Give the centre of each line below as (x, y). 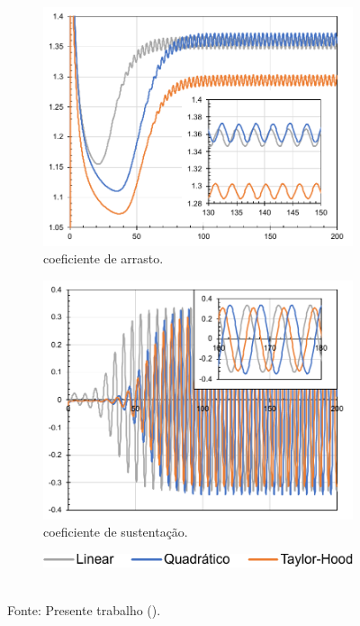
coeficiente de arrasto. (103, 258)
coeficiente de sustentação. (116, 532)
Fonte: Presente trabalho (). (84, 610)
